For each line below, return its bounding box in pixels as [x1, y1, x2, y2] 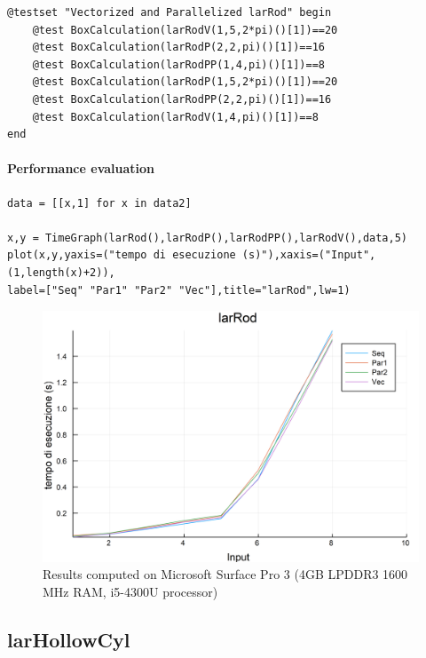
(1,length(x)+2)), [7, 266, 115, 279]
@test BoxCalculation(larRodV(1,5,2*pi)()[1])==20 [32, 23, 338, 36]
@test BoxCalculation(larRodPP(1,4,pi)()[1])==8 [32, 58, 325, 71]
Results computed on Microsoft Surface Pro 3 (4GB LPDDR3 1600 [43, 565, 408, 583]
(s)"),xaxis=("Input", [241, 249, 376, 262]
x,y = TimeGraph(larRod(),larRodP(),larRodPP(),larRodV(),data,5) [7, 231, 408, 244]
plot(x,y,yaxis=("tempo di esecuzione [7, 249, 236, 262]
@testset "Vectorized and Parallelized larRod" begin [7, 6, 332, 19]
